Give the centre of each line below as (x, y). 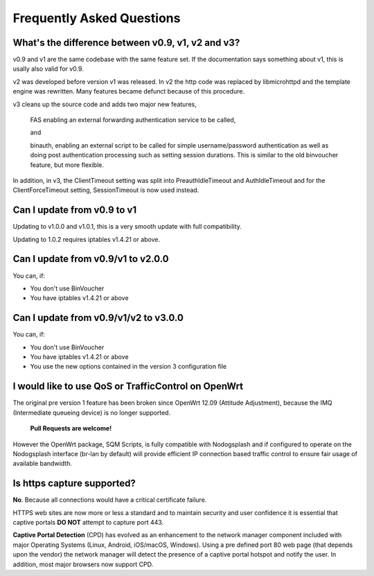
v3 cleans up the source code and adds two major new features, (105, 104)
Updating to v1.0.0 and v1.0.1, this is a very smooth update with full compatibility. (127, 227)
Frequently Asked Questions (97, 18)
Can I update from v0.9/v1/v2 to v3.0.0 (98, 318)
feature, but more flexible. (67, 165)
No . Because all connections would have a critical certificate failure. (110, 500)
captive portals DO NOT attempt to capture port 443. (88, 522)
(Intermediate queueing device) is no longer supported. (92, 412)
